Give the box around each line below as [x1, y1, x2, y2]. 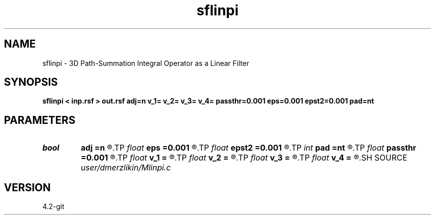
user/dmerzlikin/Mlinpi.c [80, 163, 171, 173]
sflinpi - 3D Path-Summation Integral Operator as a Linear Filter [42, 58, 249, 67]
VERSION [4, 181, 51, 194]
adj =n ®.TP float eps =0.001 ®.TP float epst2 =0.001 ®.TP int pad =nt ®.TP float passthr [80, 143, 417, 153]
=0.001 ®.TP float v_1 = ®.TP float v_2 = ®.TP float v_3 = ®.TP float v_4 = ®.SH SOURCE [80, 153, 408, 163]
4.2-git [42, 202, 65, 211]
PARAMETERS [4, 113, 75, 126]
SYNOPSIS [4, 76, 58, 89]
